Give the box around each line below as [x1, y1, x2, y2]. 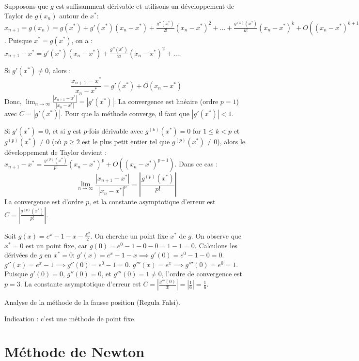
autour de [59, 10, 88, 20]
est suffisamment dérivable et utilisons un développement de [56, 1, 234, 11]
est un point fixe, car [26, 240, 88, 250]
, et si [48, 126, 65, 136]
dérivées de [4, 250, 37, 260]
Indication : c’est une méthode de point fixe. [4, 313, 136, 323]
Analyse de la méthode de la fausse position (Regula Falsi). [4, 297, 180, 307]
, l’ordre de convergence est [161, 269, 243, 279]
